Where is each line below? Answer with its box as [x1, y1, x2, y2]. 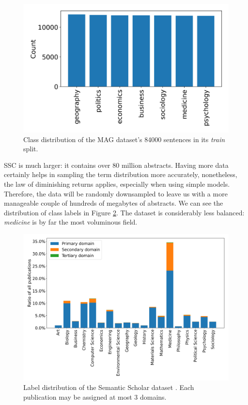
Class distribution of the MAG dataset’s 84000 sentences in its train [23, 134, 225, 144]
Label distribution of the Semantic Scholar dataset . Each [23, 382, 194, 392]
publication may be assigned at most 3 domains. [23, 391, 167, 402]
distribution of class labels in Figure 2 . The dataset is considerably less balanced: [4, 207, 245, 217]
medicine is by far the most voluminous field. [4, 217, 138, 227]
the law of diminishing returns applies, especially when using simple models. [4, 178, 230, 189]
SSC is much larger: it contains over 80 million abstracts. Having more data [4, 160, 229, 170]
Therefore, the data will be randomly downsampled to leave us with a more [4, 188, 228, 198]
